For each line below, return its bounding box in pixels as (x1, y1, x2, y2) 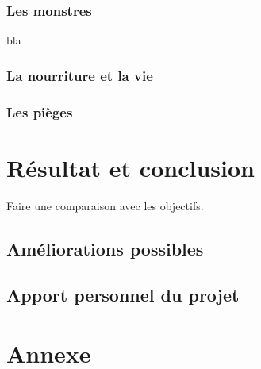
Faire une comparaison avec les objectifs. (6, 197, 204, 213)
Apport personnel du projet (6, 283, 240, 307)
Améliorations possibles (6, 236, 204, 260)
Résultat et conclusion (6, 151, 255, 183)
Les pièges (6, 102, 73, 121)
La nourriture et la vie (6, 65, 153, 85)
